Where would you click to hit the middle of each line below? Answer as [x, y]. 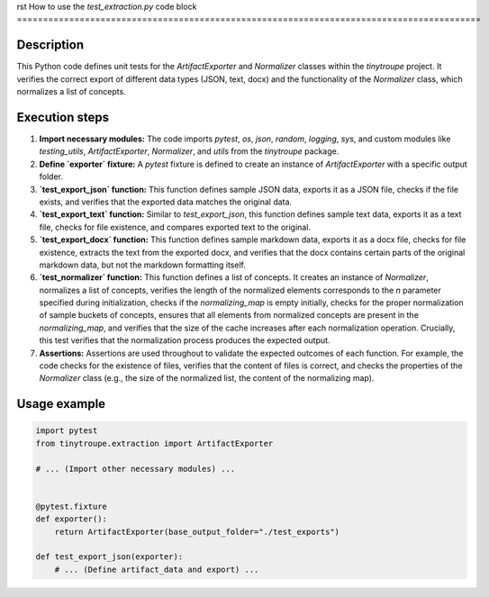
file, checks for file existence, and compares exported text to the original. [175, 227]
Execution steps [63, 117]
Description [50, 45]
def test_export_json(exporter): [109, 557]
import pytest [67, 431]
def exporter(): [72, 519]
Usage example [61, 404]
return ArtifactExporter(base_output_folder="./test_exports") [197, 532]
